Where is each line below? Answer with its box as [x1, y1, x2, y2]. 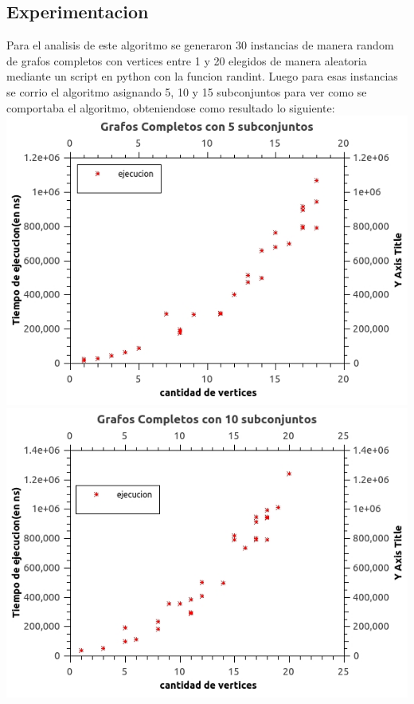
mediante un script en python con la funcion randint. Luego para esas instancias [6, 68, 398, 85]
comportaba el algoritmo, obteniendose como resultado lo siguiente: [6, 99, 335, 116]
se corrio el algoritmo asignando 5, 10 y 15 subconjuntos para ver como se [6, 83, 367, 100]
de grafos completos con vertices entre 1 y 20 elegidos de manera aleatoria [6, 52, 367, 69]
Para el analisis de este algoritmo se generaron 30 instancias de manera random [6, 37, 394, 53]
